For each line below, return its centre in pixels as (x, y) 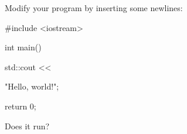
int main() (23, 47)
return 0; (21, 106)
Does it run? (27, 126)
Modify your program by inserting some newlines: (94, 8)
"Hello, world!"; (32, 86)
